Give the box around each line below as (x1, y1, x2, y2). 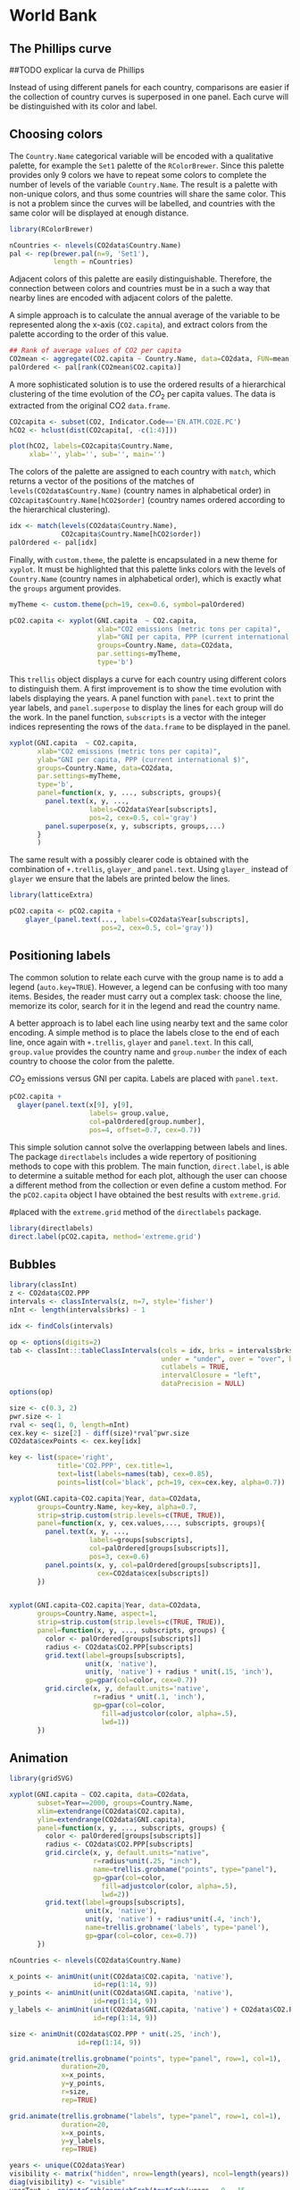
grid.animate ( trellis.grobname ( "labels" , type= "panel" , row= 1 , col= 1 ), (9, 2111, 281, 2120)
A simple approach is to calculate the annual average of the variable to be (9, 310, 280, 321)
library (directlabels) (9, 1223, 94, 1233)
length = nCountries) (53, 257, 134, 266)
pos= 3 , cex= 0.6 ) (88, 1552, 150, 1561)
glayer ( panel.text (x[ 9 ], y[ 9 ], (17, 1101, 134, 1110)
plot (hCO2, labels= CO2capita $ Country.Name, (9, 441, 174, 451)
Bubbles (9, 1256, 56, 1271)
